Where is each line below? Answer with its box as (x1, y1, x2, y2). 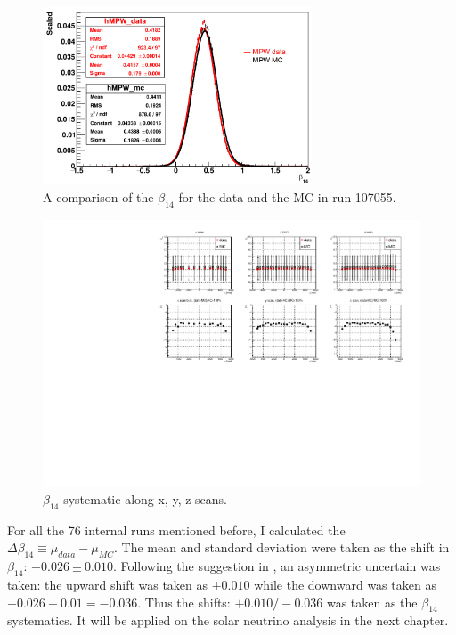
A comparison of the (43, 187, 154, 206)
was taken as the (326, 592, 418, 611)
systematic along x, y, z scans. (63, 490, 228, 509)
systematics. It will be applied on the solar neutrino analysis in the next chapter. (7, 611, 449, 630)
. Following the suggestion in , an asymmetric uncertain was (112, 557, 441, 575)
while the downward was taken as (254, 575, 436, 594)
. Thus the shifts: (137, 592, 231, 611)
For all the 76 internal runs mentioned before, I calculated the (7, 520, 346, 539)
